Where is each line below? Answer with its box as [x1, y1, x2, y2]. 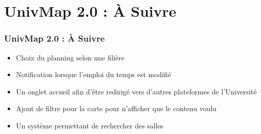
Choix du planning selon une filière [16, 52, 125, 62]
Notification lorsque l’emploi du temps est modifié [16, 69, 171, 80]
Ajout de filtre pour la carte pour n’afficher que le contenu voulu [16, 103, 217, 114]
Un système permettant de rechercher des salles [16, 120, 164, 130]
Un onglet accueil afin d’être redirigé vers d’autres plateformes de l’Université [16, 86, 257, 96]
